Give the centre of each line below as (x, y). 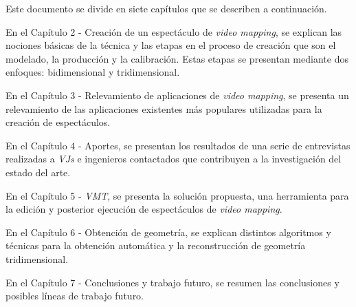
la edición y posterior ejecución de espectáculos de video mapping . (144, 209)
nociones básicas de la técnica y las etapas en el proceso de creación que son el (171, 45)
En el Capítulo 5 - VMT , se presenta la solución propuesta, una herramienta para (177, 195)
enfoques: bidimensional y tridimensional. (93, 72)
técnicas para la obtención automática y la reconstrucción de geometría (156, 245)
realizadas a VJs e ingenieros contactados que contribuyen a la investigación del (174, 159)
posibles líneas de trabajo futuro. (75, 296)
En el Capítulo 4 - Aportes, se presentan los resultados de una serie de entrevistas (178, 145)
